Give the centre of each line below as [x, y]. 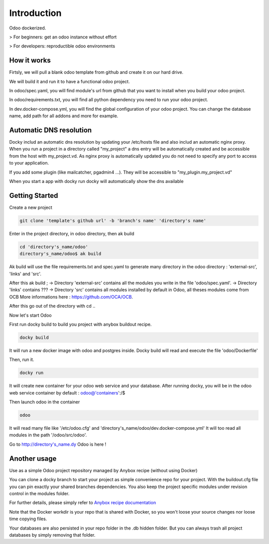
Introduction [35, 13]
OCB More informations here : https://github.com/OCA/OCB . [71, 297]
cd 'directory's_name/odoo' [54, 247]
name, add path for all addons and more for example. [64, 116]
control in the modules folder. [39, 493]
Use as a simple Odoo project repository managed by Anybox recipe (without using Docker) [103, 470]
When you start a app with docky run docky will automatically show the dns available [96, 181]
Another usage [33, 458]
